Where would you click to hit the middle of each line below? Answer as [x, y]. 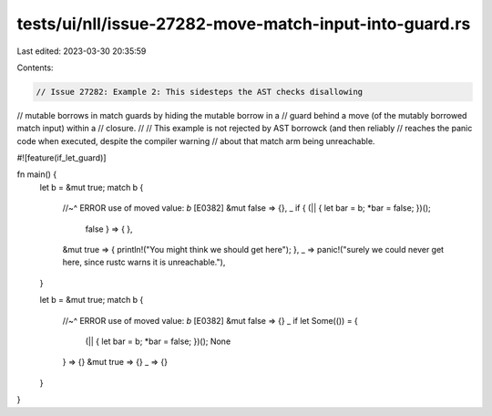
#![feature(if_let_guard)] [61, 158]
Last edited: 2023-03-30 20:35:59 [82, 51]
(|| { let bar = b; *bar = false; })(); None [158, 341]
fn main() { [37, 174]
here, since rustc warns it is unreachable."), [144, 262]
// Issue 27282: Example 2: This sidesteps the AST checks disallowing [200, 92]
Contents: [35, 68]
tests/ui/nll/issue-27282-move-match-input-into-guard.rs [244, 24]
